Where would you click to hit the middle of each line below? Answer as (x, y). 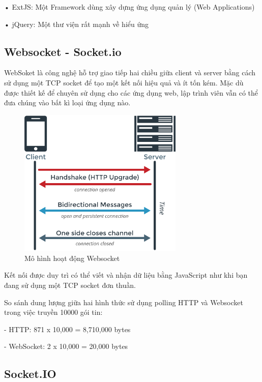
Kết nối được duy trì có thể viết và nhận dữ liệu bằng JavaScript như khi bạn (126, 275)
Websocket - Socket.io (63, 51)
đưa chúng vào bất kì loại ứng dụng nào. (67, 102)
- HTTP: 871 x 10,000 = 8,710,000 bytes (67, 329)
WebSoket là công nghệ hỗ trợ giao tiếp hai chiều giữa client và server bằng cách (130, 72)
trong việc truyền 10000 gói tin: (53, 312)
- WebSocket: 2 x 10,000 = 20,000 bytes (66, 346)
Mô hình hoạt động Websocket (72, 258)
